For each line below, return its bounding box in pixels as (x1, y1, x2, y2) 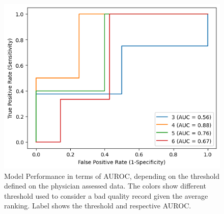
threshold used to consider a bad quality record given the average (4, 190, 208, 201)
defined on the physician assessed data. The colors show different (4, 180, 206, 191)
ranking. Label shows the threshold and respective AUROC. (4, 200, 191, 211)
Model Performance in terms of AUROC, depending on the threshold (4, 170, 220, 181)
